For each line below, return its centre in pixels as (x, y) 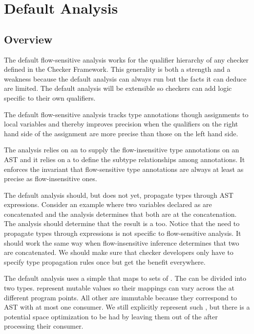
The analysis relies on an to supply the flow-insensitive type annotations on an (122, 150)
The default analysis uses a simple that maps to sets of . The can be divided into (125, 278)
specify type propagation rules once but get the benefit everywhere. (105, 261)
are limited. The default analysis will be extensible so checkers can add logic (118, 88)
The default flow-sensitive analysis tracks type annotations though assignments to (126, 114)
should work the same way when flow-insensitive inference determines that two (122, 242)
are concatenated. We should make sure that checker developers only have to (119, 252)
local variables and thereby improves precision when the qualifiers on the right (121, 124)
